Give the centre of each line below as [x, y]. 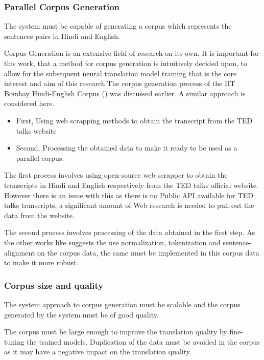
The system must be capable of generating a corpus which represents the [118, 26]
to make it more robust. [41, 262]
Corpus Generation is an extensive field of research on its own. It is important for [132, 53]
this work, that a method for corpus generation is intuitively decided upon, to [126, 63]
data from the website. [39, 215]
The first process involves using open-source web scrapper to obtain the [116, 175]
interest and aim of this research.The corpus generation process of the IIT [120, 83]
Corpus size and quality [54, 285]
